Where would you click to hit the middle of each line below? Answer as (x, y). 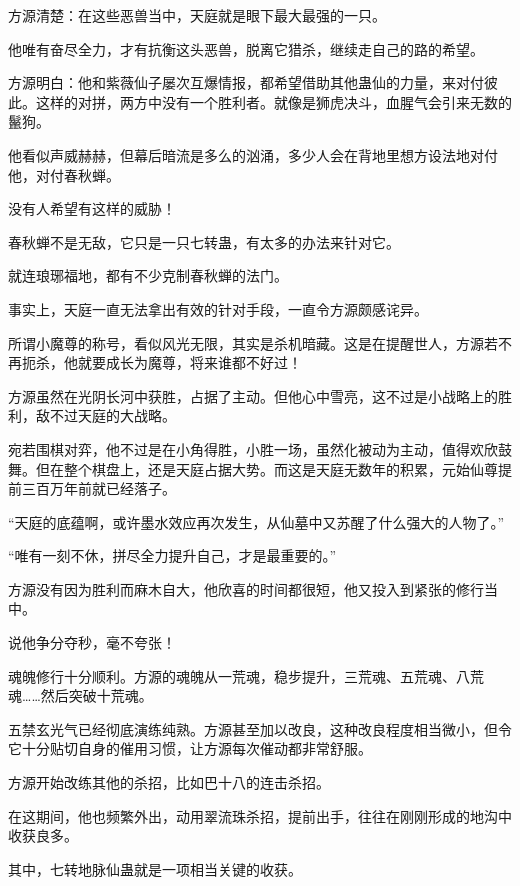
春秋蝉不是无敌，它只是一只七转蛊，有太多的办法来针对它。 (204, 241)
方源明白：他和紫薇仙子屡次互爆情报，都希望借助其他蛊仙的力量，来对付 (246, 82)
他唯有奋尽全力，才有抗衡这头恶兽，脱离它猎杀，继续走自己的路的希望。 (246, 48)
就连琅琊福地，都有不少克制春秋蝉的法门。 (148, 275)
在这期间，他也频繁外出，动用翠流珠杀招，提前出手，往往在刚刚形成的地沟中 (260, 815)
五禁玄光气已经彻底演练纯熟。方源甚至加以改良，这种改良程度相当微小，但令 (260, 728)
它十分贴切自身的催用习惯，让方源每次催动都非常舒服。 (190, 748)
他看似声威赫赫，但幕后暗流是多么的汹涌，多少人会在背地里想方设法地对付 (253, 154)
